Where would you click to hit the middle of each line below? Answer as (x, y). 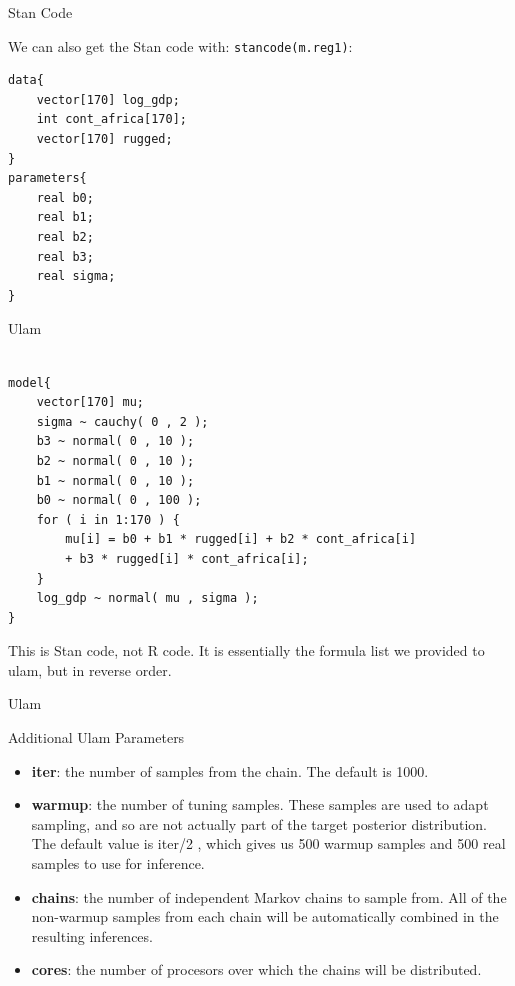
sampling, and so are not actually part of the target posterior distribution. (259, 823)
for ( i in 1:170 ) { (108, 519)
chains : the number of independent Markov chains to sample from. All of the (269, 896)
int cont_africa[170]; (111, 119)
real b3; (65, 256)
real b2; (65, 237)
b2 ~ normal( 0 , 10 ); (115, 460)
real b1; (65, 217)
